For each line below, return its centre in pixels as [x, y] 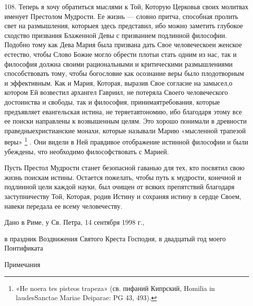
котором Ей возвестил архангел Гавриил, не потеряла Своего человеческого [116, 92]
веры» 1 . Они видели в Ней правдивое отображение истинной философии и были [126, 141]
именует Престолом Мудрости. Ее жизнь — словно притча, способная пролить [121, 16]
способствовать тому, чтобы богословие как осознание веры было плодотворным [124, 73]
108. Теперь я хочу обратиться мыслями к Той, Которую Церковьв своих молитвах [126, 6]
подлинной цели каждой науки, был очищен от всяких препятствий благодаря [119, 187]
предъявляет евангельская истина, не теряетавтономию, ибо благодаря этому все [123, 111]
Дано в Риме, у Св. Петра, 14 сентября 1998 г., [75, 222]
